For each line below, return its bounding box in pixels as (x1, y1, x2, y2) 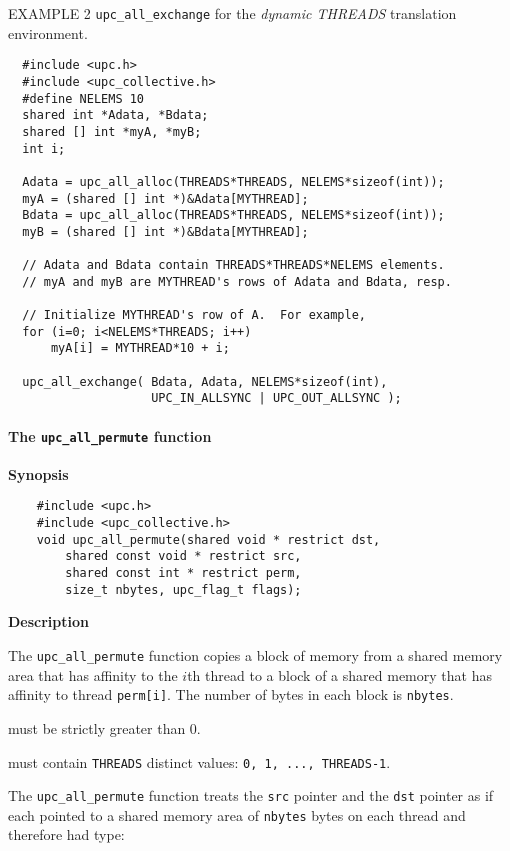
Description (8, 611, 90, 632)
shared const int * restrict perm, (65, 566, 302, 581)
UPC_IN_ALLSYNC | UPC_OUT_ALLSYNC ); (151, 391, 402, 406)
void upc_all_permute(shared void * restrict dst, (36, 532, 381, 547)
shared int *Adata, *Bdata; (22, 108, 209, 123)
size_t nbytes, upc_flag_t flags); (65, 582, 302, 597)
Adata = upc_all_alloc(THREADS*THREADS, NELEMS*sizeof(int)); (22, 174, 445, 189)
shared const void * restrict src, (65, 549, 302, 564)
